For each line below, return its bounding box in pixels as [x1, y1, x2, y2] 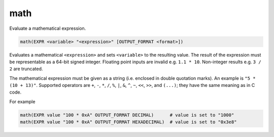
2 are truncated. [9, 66, 43, 72]
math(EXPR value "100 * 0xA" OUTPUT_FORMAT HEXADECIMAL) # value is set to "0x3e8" [20, 119, 237, 125]
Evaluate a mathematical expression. [9, 25, 86, 31]
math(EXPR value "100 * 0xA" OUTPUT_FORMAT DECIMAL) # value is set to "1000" [20, 112, 234, 118]
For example [9, 99, 36, 105]
